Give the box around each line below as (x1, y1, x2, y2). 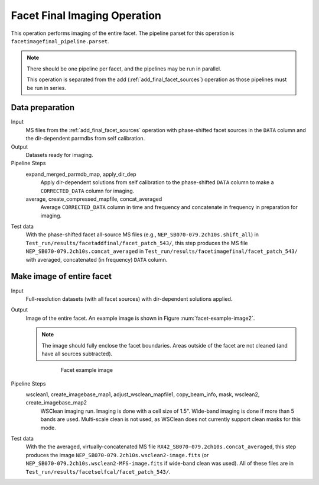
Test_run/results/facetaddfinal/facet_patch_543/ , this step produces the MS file (25, 239, 248, 246)
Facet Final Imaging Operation (11, 9, 162, 22)
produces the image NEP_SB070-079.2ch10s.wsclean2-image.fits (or (25, 451, 209, 458)
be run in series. (27, 84, 66, 91)
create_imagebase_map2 (25, 399, 87, 406)
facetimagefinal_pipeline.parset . (11, 37, 109, 44)
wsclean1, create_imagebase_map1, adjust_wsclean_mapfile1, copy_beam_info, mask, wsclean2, (25, 391, 260, 398)
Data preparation (11, 102, 75, 113)
